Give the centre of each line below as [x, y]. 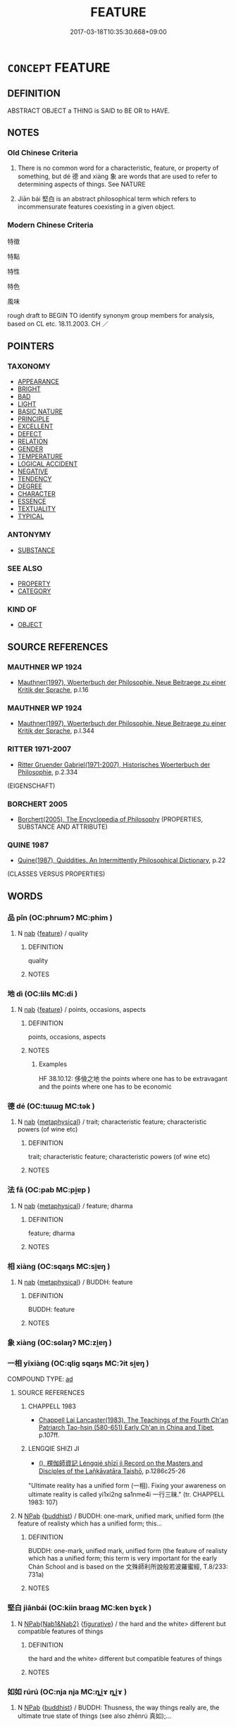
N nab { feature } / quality [52, 933]
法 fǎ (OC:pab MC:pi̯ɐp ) [49, 1190]
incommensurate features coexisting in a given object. [96, 207]
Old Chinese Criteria [43, 153]
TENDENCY [35, 479]
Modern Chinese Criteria [50, 225]
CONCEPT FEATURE [59, 67]
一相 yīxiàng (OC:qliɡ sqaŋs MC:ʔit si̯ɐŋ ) [78, 1363]
